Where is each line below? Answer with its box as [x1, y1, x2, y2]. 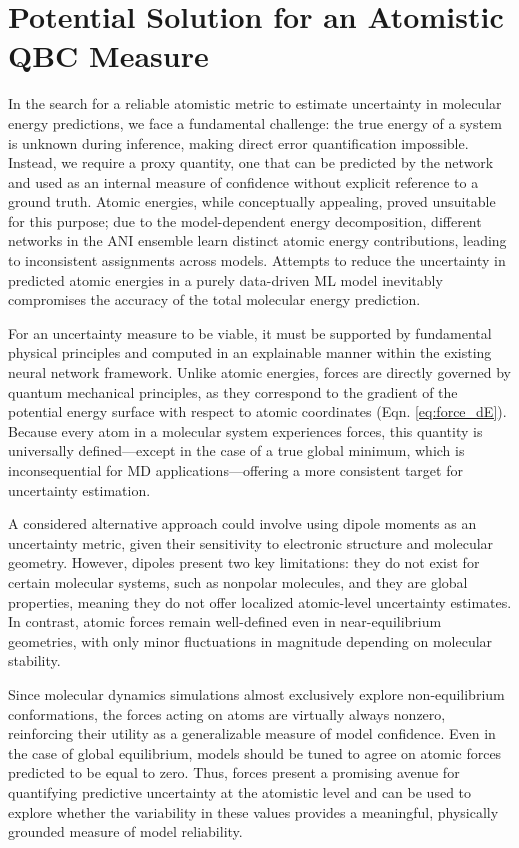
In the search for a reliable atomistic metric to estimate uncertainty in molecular [8, 93, 502, 114]
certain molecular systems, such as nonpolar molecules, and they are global [8, 571, 468, 592]
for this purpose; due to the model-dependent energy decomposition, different [8, 210, 482, 231]
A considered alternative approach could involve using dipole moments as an [8, 513, 477, 534]
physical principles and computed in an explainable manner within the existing [8, 342, 492, 363]
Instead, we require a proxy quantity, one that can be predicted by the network [8, 152, 494, 173]
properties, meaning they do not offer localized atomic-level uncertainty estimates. [8, 591, 512, 612]
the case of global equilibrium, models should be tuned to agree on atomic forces [8, 742, 502, 763]
